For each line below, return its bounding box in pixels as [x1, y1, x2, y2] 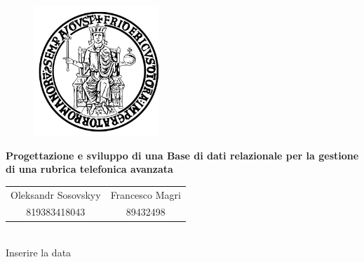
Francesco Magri [110, 187, 181, 202]
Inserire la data [6, 245, 72, 260]
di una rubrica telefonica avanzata [6, 162, 173, 176]
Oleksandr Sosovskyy [11, 187, 101, 202]
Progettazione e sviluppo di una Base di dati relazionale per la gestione [6, 148, 359, 162]
